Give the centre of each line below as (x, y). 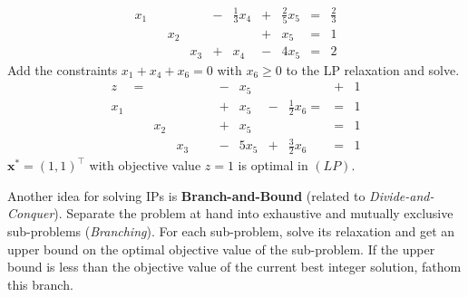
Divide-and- (402, 195)
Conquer (31, 213)
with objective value (145, 165)
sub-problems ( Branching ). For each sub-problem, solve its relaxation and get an (231, 230)
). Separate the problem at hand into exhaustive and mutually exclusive (253, 213)
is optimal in (273, 165)
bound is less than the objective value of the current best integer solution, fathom (234, 267)
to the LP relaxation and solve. (373, 69)
